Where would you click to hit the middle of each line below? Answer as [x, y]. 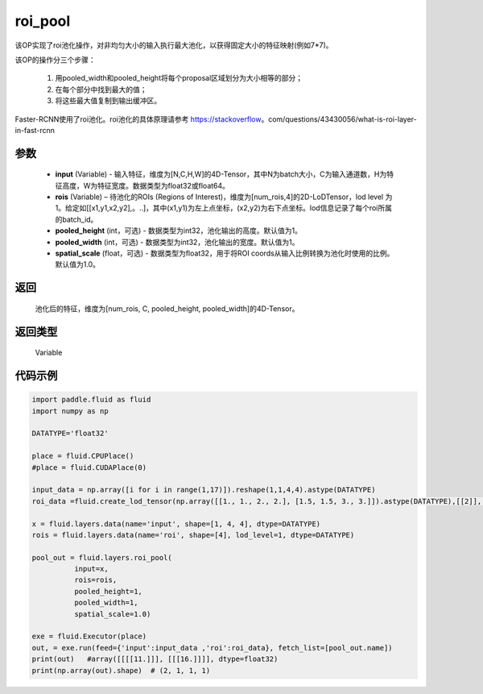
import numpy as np [70, 411]
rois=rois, [95, 580]
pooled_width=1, [106, 603]
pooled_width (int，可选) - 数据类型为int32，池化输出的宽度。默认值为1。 [177, 242]
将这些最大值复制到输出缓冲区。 [108, 101]
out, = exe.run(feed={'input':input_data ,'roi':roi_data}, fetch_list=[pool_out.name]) [213, 648]
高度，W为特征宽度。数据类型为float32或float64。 [145, 185]
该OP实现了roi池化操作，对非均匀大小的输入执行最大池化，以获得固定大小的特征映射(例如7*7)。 [174, 45]
